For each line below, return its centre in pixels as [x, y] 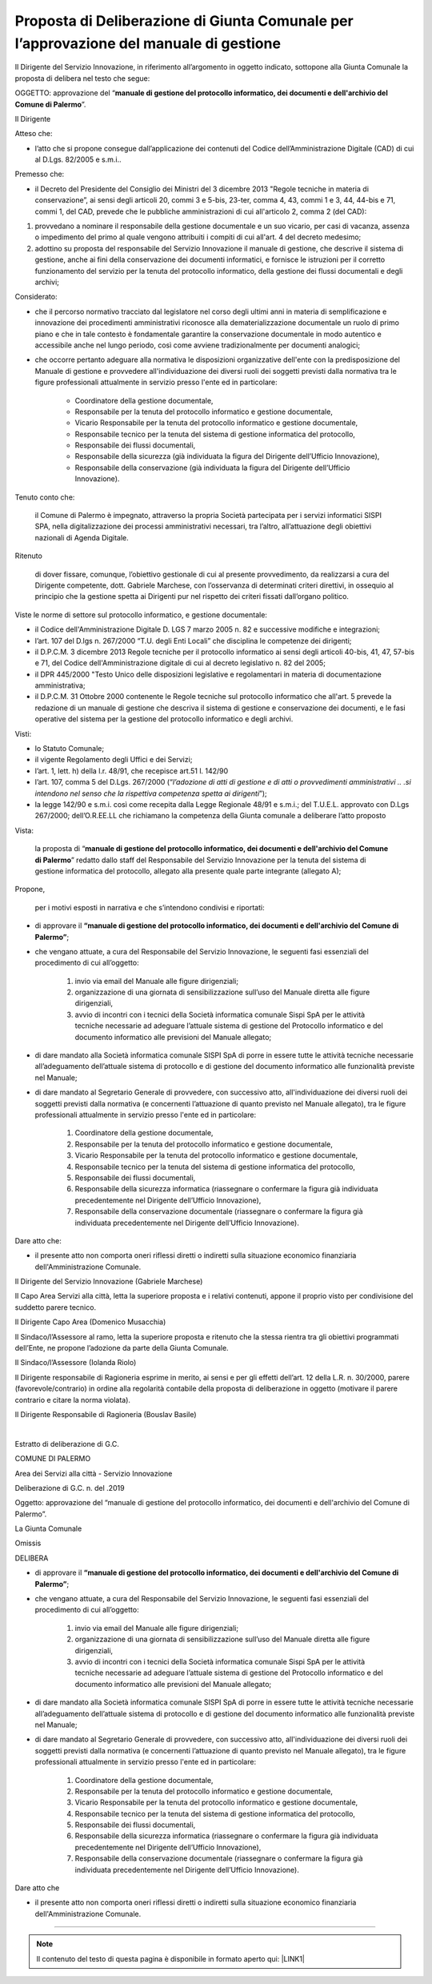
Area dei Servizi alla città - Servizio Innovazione [94, 1473]
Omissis [28, 1543]
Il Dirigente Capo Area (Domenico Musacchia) [90, 1322]
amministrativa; [60, 685]
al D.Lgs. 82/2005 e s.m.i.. [78, 159]
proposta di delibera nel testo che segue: [82, 78]
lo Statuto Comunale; [69, 749]
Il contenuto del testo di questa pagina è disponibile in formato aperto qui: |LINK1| [171, 1958]
